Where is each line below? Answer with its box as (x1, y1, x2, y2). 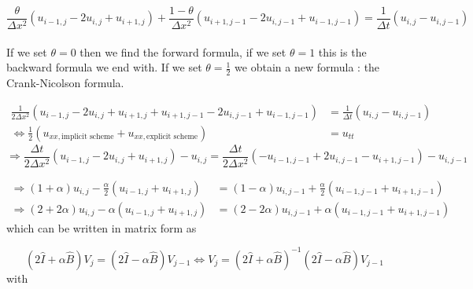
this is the (318, 43, 367, 60)
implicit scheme (61, 133, 114, 141)
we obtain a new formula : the (235, 59, 380, 75)
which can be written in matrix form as (6, 219, 197, 236)
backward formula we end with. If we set (6, 59, 202, 75)
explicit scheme (146, 133, 198, 141)
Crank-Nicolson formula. (6, 75, 124, 91)
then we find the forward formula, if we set (79, 43, 286, 60)
